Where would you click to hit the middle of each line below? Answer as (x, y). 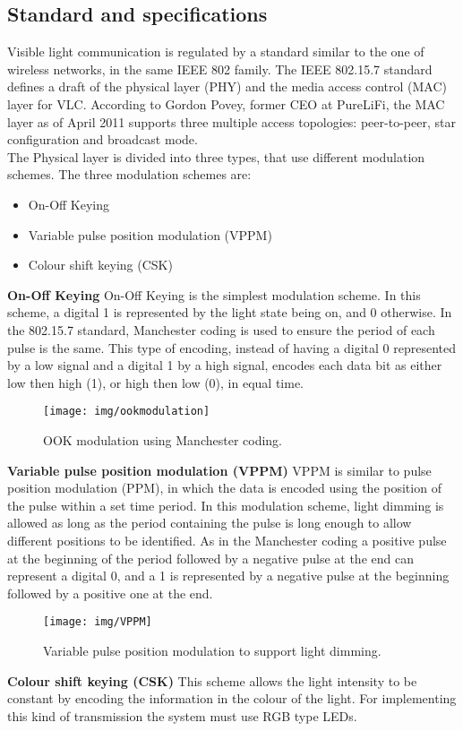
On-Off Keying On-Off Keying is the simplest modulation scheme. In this (214, 294)
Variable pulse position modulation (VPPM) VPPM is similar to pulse (219, 470)
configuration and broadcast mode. (103, 139)
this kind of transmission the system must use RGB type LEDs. (182, 715)
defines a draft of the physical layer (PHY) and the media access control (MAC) (227, 86)
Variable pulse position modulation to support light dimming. (212, 650)
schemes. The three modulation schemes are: (129, 174)
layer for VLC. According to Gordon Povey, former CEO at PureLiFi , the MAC (226, 103)
